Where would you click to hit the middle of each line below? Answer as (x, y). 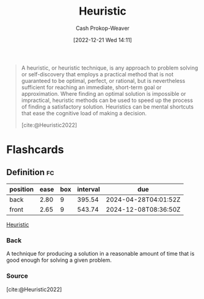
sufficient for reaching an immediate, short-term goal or (91, 87)
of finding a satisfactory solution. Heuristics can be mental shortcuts (107, 106)
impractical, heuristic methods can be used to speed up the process (107, 100)
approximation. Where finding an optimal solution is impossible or (104, 93)
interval (89, 189)
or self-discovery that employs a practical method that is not (97, 74)
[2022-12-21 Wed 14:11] (103, 40)
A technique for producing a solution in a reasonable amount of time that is (100, 254)
